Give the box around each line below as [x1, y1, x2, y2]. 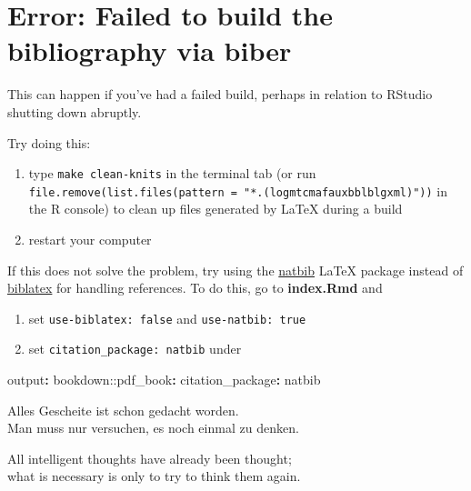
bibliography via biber [7, 32, 292, 69]
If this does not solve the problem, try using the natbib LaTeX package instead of [7, 260, 464, 279]
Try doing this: [7, 133, 91, 152]
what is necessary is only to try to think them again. [7, 466, 301, 486]
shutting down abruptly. [7, 102, 142, 121]
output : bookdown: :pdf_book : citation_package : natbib [7, 370, 321, 389]
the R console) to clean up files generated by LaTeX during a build [28, 199, 403, 218]
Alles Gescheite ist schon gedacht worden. [7, 400, 239, 419]
